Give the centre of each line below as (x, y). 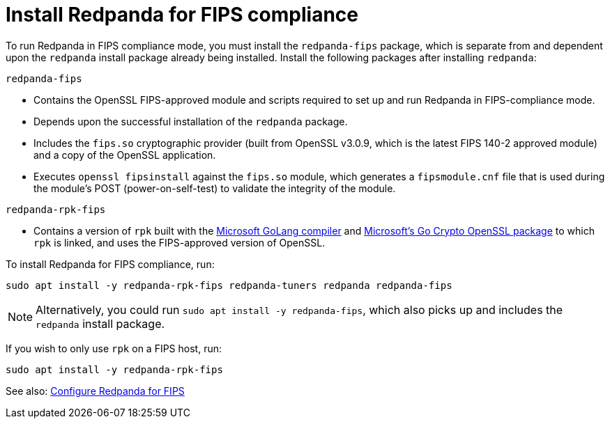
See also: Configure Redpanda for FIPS (95, 391)
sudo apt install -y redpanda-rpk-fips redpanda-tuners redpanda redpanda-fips (229, 285)
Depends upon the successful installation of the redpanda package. (191, 121)
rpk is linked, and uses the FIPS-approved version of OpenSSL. (180, 242)
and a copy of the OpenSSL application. (125, 155)
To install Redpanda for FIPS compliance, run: (110, 264)
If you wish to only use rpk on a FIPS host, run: (114, 348)
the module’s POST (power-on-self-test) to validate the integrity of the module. (215, 188)
